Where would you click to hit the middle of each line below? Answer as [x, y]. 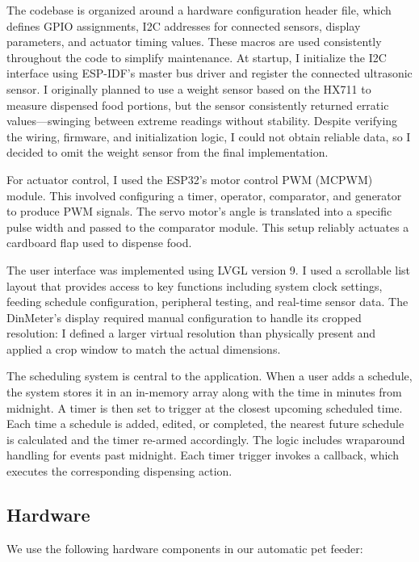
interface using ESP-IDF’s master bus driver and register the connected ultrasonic [209, 73]
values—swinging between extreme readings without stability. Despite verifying [202, 121]
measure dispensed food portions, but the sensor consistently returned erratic [198, 105]
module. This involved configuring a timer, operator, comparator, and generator [204, 195]
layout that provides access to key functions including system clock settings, [195, 285]
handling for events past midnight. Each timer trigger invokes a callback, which [203, 455]
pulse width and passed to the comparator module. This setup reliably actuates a [208, 226]
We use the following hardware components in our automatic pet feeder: [185, 548]
